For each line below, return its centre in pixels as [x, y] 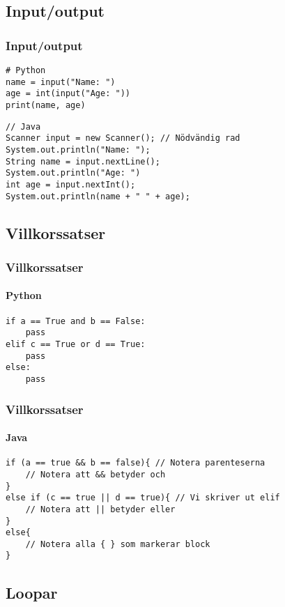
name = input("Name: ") [61, 82]
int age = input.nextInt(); [71, 184]
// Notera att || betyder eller [100, 509]
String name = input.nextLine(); [83, 161]
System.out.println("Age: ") [73, 173]
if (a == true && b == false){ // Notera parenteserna [136, 463]
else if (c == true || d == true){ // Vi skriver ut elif [143, 498]
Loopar [32, 592]
